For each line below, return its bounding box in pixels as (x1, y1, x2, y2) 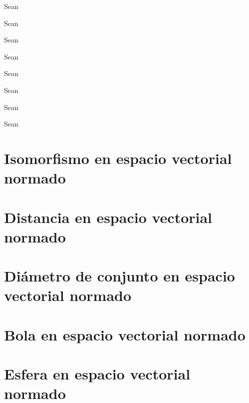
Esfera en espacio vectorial (4, 363, 191, 383)
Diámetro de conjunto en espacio (4, 265, 235, 286)
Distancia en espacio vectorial (4, 206, 213, 227)
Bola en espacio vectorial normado (4, 324, 246, 344)
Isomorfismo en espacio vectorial (4, 147, 232, 168)
